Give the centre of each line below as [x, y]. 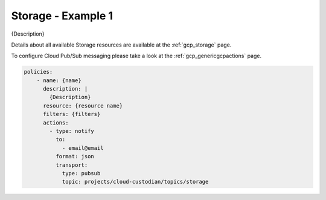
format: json [75, 156]
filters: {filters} [72, 114]
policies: [38, 72]
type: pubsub [81, 173]
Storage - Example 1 [62, 16]
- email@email [83, 148]
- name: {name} [59, 80]
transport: [72, 165]
